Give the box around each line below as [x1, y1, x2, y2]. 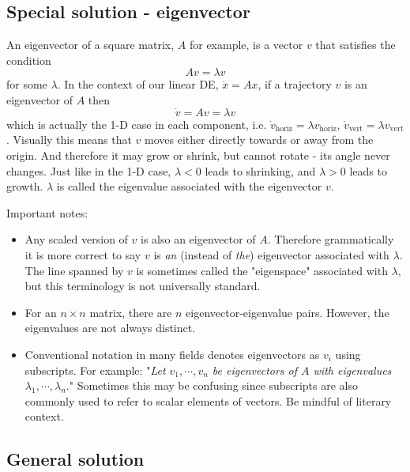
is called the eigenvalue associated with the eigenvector [56, 178, 322, 194]
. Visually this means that [6, 131, 132, 148]
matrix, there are [89, 304, 172, 320]
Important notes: [6, 204, 88, 221]
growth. [6, 178, 43, 194]
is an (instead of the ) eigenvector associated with [153, 246, 389, 262]
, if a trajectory [258, 76, 332, 93]
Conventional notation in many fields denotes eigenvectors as [24, 346, 320, 362]
